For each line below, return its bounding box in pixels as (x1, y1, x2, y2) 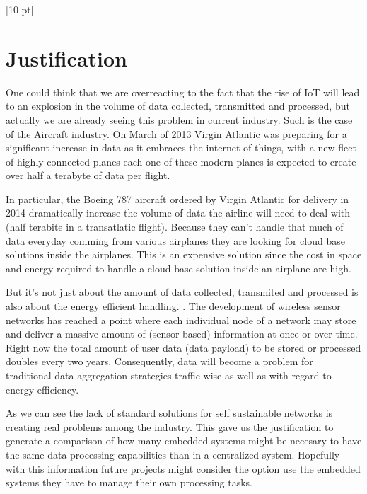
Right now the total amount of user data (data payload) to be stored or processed (6, 340, 361, 355)
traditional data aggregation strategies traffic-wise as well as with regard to (6, 368, 332, 382)
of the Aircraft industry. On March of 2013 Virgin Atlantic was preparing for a (6, 126, 347, 141)
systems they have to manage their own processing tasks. (6, 475, 253, 490)
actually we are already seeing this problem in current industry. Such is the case (6, 112, 353, 127)
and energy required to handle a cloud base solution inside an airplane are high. (6, 260, 351, 275)
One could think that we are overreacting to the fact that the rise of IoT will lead (6, 84, 360, 99)
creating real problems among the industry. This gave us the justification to (6, 419, 334, 434)
